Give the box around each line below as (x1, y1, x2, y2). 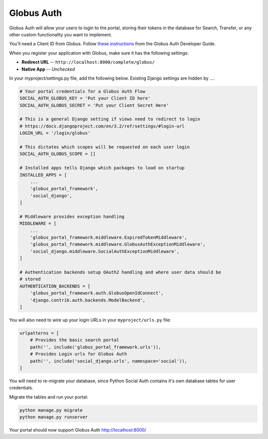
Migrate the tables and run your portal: (9, 394, 88, 400)
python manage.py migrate (19, 407, 83, 413)
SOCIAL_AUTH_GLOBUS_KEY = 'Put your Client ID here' (19, 95, 151, 101)
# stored (19, 276, 41, 282)
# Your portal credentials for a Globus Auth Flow (19, 88, 146, 94)
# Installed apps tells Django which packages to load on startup (19, 165, 185, 171)
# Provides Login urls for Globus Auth (30, 351, 128, 357)
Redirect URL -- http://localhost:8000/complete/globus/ (21, 59, 155, 65)
